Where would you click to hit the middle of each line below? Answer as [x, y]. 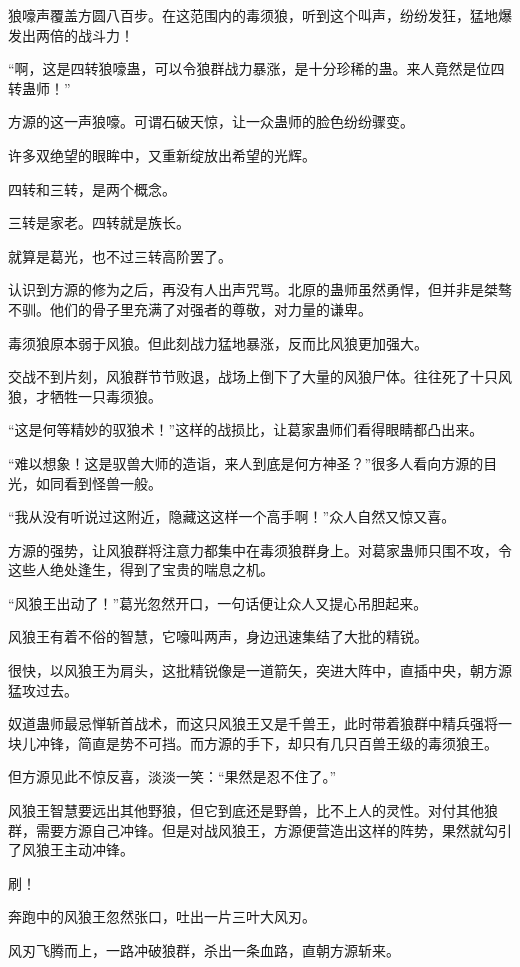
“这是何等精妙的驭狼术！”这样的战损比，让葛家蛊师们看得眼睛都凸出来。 [246, 429]
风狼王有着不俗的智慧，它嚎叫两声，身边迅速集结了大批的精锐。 [218, 636]
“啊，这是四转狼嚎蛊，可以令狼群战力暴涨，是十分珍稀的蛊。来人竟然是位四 [256, 68]
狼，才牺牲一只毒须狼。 [85, 395]
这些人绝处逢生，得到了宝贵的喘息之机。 [141, 569]
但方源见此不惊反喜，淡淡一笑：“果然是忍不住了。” [172, 776]
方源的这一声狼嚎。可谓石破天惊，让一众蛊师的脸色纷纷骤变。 [211, 121]
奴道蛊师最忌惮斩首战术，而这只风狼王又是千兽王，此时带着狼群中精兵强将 [253, 723]
